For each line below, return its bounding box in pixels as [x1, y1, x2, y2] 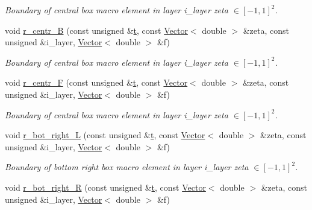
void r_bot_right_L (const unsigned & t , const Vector [5, 129, 205, 141]
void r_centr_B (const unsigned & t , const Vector [5, 24, 188, 36]
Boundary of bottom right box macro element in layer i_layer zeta [5, 161, 249, 173]
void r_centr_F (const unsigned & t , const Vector [5, 76, 188, 89]
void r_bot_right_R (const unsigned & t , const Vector [5, 180, 206, 193]
